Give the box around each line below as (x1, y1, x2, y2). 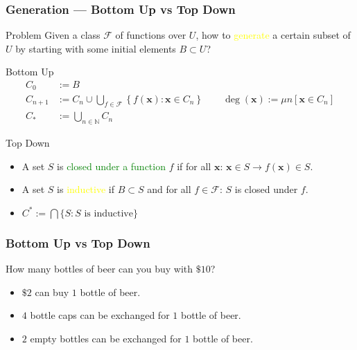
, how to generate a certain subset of (195, 28, 351, 42)
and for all (147, 182, 191, 196)
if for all (177, 158, 211, 173)
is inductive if (57, 182, 114, 196)
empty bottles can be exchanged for (30, 331, 182, 345)
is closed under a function (57, 158, 166, 173)
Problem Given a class (6, 28, 101, 42)
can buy (35, 284, 69, 299)
